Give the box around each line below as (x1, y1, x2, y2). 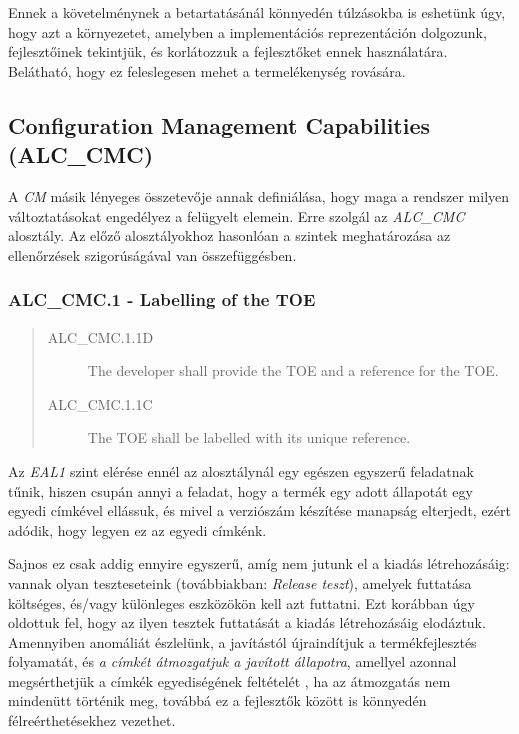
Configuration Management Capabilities (8, 109, 431, 140)
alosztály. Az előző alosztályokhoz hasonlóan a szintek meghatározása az (8, 225, 451, 246)
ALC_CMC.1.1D (47, 326, 154, 347)
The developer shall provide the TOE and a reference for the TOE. (87, 360, 499, 381)
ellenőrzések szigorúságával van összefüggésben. (8, 244, 297, 265)
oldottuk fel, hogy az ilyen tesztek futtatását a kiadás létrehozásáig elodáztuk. (8, 612, 486, 633)
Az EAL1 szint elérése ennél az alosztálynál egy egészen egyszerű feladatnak (8, 460, 474, 481)
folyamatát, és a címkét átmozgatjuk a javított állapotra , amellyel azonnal (8, 651, 457, 672)
